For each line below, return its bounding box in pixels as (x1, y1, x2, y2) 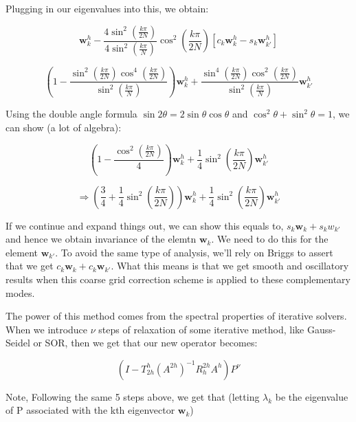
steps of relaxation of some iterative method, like (98, 322, 304, 336)
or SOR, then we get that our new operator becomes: (33, 335, 258, 350)
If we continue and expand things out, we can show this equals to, (5, 218, 284, 232)
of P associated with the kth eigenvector (5, 403, 175, 417)
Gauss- (307, 322, 336, 336)
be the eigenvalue (275, 389, 348, 403)
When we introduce (5, 322, 88, 336)
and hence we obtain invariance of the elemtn (5, 232, 197, 246)
